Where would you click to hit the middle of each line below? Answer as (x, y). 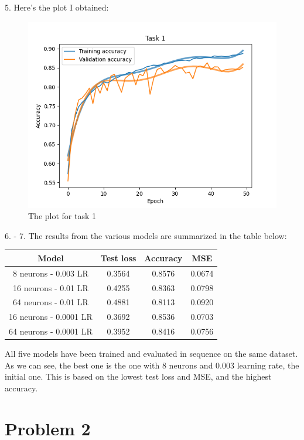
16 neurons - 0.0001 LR (51, 317)
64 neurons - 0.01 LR (51, 302)
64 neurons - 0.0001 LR (51, 331)
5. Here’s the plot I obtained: (57, 7)
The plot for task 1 (62, 216)
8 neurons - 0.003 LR (51, 273)
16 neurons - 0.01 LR (51, 287)
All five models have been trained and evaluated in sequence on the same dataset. (151, 354)
